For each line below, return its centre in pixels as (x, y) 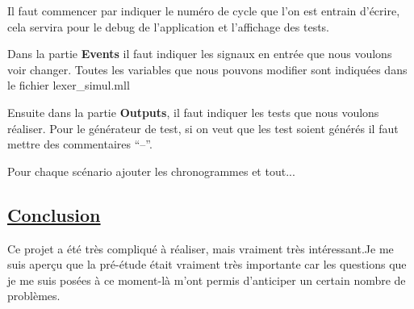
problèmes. (34, 296)
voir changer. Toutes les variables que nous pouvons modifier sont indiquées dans (207, 69)
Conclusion (54, 214)
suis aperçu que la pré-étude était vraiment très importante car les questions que (207, 264)
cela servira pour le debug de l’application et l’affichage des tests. (169, 26)
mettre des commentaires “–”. (80, 144)
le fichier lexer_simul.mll (69, 85)
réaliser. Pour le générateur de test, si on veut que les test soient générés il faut (203, 128)
